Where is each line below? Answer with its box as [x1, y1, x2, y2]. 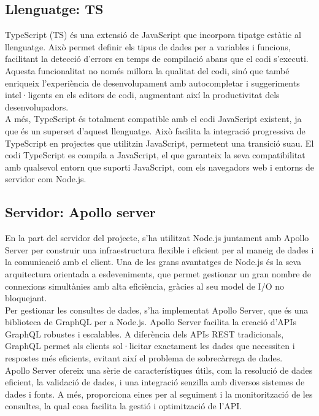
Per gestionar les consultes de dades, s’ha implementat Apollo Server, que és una [5, 303, 309, 316]
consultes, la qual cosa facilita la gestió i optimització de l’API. [5, 399, 242, 412]
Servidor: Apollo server [5, 202, 156, 221]
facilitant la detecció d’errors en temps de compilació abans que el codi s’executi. [5, 52, 309, 65]
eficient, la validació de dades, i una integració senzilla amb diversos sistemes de [5, 376, 305, 388]
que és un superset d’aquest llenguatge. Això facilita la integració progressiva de [5, 124, 306, 137]
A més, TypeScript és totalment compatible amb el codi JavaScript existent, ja [5, 112, 302, 125]
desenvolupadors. [5, 100, 69, 113]
